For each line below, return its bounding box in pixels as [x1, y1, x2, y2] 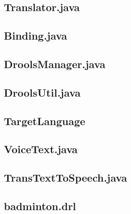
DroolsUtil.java [4, 85, 81, 100]
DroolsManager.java [4, 56, 105, 71]
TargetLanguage [4, 113, 86, 128]
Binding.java [4, 28, 67, 43]
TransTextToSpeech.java [4, 170, 127, 185]
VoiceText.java [4, 142, 78, 157]
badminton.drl [4, 198, 76, 213]
